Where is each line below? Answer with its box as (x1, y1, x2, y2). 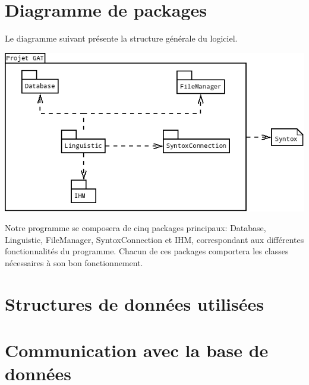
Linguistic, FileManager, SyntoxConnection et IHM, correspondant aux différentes (5, 233, 304, 245)
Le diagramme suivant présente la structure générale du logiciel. (5, 32, 238, 45)
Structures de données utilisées (5, 291, 264, 315)
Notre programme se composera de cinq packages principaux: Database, (5, 222, 266, 234)
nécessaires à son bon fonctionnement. (5, 256, 143, 269)
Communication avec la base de (5, 338, 269, 362)
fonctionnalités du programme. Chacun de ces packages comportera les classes (5, 245, 289, 257)
